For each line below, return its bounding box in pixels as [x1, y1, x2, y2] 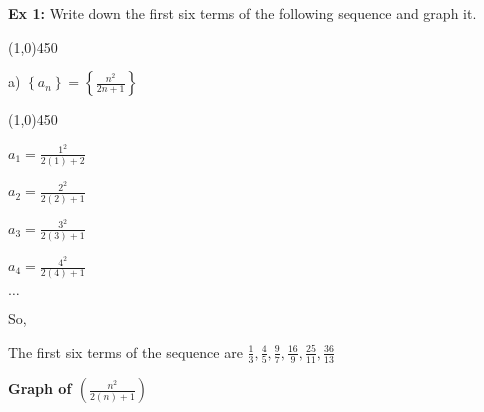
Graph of [8, 378, 72, 399]
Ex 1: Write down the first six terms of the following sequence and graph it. [8, 3, 477, 23]
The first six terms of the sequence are [8, 341, 243, 362]
